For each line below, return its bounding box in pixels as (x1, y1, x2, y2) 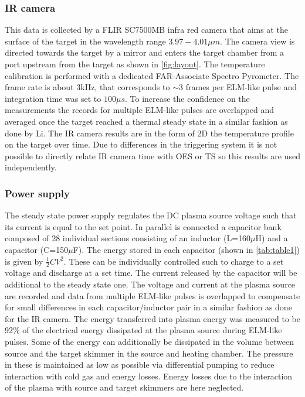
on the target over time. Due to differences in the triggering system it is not (5, 138, 277, 150)
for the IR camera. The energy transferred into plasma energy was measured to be (5, 312, 300, 324)
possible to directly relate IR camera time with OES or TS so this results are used (5, 149, 300, 162)
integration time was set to (5, 92, 101, 104)
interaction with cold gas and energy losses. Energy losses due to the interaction (5, 369, 293, 382)
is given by (5, 255, 43, 267)
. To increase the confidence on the (124, 92, 250, 104)
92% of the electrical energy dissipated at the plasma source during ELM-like (5, 324, 282, 336)
